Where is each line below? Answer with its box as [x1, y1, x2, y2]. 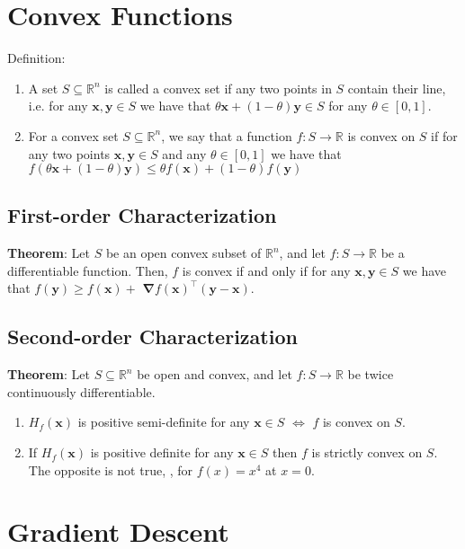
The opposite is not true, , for [28, 460, 193, 479]
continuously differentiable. [7, 382, 156, 401]
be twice [347, 365, 394, 384]
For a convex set [28, 126, 119, 145]
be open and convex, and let [137, 365, 292, 384]
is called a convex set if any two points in [104, 78, 332, 97]
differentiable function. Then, [7, 261, 168, 279]
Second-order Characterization [7, 323, 298, 350]
